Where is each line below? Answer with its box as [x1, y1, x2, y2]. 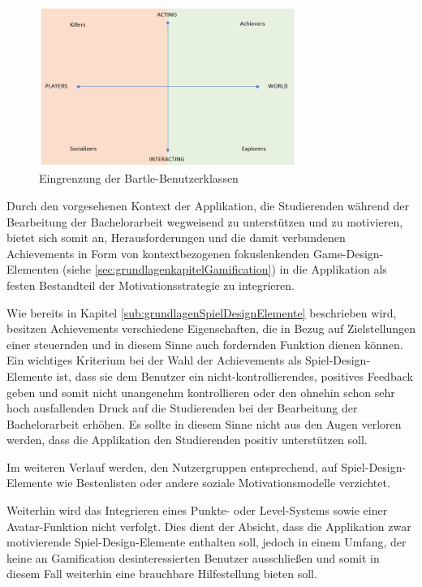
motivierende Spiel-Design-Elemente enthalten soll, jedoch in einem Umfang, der [6, 533, 407, 550]
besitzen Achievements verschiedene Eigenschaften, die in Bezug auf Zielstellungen [6, 320, 416, 337]
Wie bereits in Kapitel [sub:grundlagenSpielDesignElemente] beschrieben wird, [6, 304, 397, 321]
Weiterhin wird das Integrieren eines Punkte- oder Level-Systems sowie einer [6, 502, 388, 519]
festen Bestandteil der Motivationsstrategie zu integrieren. [6, 276, 295, 293]
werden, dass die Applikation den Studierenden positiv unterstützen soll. [6, 431, 368, 448]
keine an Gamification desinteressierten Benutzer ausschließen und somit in [6, 549, 380, 566]
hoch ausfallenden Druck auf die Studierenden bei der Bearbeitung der [6, 399, 358, 417]
